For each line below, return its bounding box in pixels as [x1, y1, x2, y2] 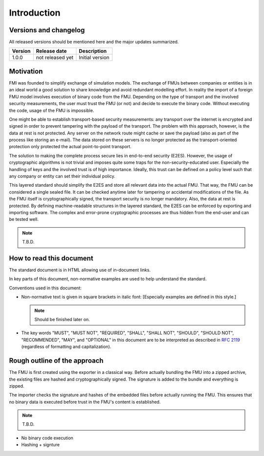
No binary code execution [21, 435, 73, 441]
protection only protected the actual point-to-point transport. [9, 144, 132, 150]
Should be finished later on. [34, 317, 90, 323]
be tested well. [9, 217, 39, 222]
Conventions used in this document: [9, 285, 82, 291]
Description [79, 48, 107, 55]
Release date [36, 48, 67, 55]
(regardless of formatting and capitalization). [21, 344, 111, 349]
